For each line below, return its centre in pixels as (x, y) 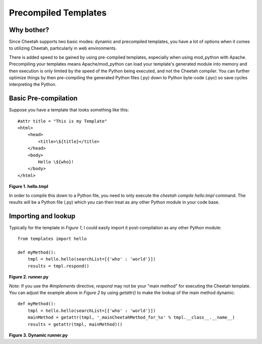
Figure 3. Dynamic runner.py (38, 335)
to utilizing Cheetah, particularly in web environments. (63, 48)
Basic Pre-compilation (43, 98)
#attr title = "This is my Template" (63, 121)
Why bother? (29, 30)
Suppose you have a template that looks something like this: (69, 110)
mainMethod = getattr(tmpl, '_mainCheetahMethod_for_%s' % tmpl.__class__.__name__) (131, 318)
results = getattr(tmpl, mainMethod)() (75, 324)
